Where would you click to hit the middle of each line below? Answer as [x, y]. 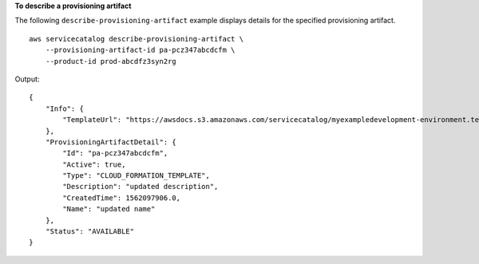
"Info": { [64, 108]
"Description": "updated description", [141, 187]
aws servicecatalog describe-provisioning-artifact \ [136, 39]
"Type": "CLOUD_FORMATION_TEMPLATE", [137, 176]
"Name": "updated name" [109, 209]
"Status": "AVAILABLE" [90, 232]
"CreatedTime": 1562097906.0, [122, 198]
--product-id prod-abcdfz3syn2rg [111, 61]
